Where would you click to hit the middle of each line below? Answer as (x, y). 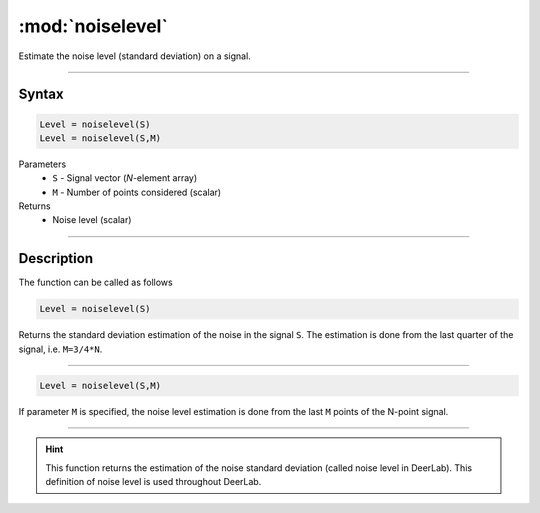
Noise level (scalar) (92, 220)
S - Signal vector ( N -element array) (125, 178)
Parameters (42, 164)
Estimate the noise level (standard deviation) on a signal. (135, 56)
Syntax (41, 94)
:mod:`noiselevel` (93, 26)
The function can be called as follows (96, 282)
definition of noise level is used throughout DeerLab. (153, 481)
